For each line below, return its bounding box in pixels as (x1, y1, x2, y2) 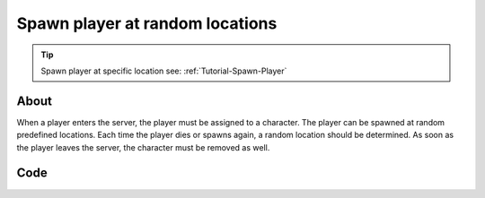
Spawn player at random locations (16, 13, 278, 33)
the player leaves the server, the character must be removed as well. (16, 142, 270, 152)
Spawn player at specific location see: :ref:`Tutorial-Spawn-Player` (40, 65, 287, 76)
